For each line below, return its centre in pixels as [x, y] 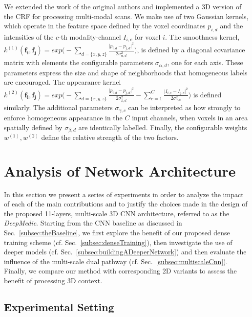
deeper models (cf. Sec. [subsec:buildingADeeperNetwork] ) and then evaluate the [125, 252]
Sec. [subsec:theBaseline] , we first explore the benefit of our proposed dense [117, 233]
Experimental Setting [59, 307]
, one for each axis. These [205, 62]
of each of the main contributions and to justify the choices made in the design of [126, 204]
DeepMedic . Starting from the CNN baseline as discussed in [93, 223]
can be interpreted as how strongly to [184, 107]
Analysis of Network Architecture [120, 170]
